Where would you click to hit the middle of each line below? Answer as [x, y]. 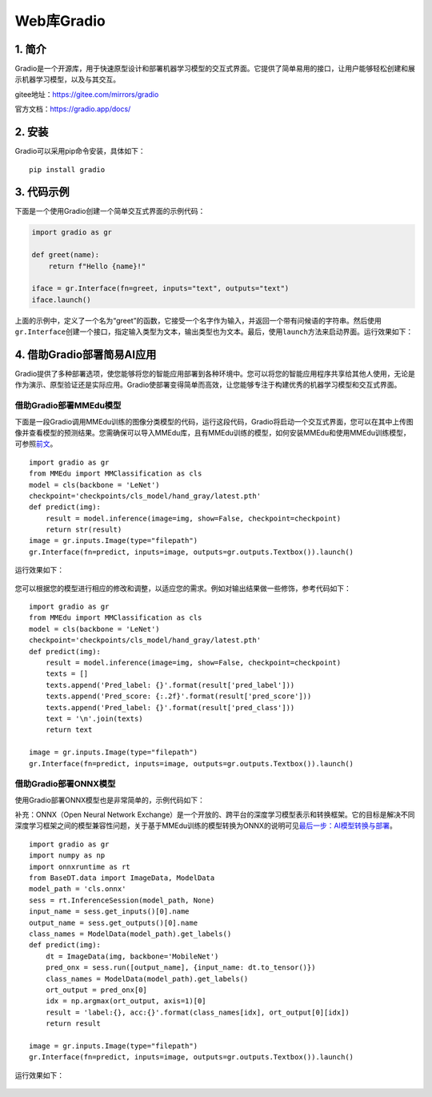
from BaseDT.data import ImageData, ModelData [122, 878]
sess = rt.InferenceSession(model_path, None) [122, 900]
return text [69, 730]
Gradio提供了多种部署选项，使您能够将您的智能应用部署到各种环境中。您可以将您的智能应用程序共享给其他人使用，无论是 [215, 374]
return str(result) [84, 530]
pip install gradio [67, 169]
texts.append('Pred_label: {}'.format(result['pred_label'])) [170, 685]
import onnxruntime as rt [80, 866]
